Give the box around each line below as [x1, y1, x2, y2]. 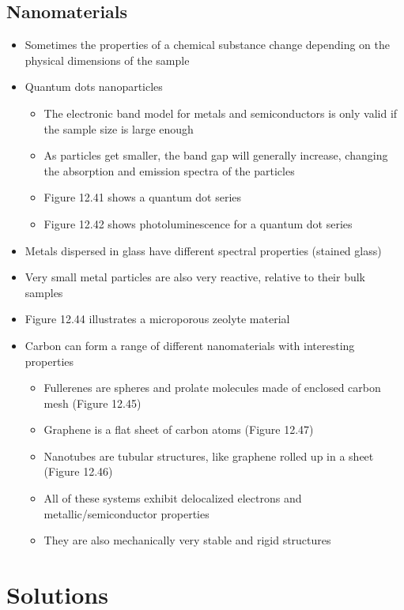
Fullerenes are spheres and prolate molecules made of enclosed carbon [43, 379, 381, 396]
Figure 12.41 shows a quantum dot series [43, 189, 242, 205]
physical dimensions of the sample [25, 51, 190, 68]
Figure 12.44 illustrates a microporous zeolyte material [25, 311, 290, 327]
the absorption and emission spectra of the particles [43, 162, 295, 179]
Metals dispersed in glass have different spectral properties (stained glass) [25, 242, 382, 258]
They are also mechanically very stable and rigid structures [43, 532, 331, 548]
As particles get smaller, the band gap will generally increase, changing [43, 147, 388, 164]
